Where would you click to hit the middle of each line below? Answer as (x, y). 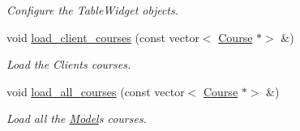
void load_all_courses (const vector (96, 91)
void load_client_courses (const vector (103, 37)
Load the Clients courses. (69, 64)
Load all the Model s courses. (77, 118)
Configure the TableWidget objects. (93, 10)
